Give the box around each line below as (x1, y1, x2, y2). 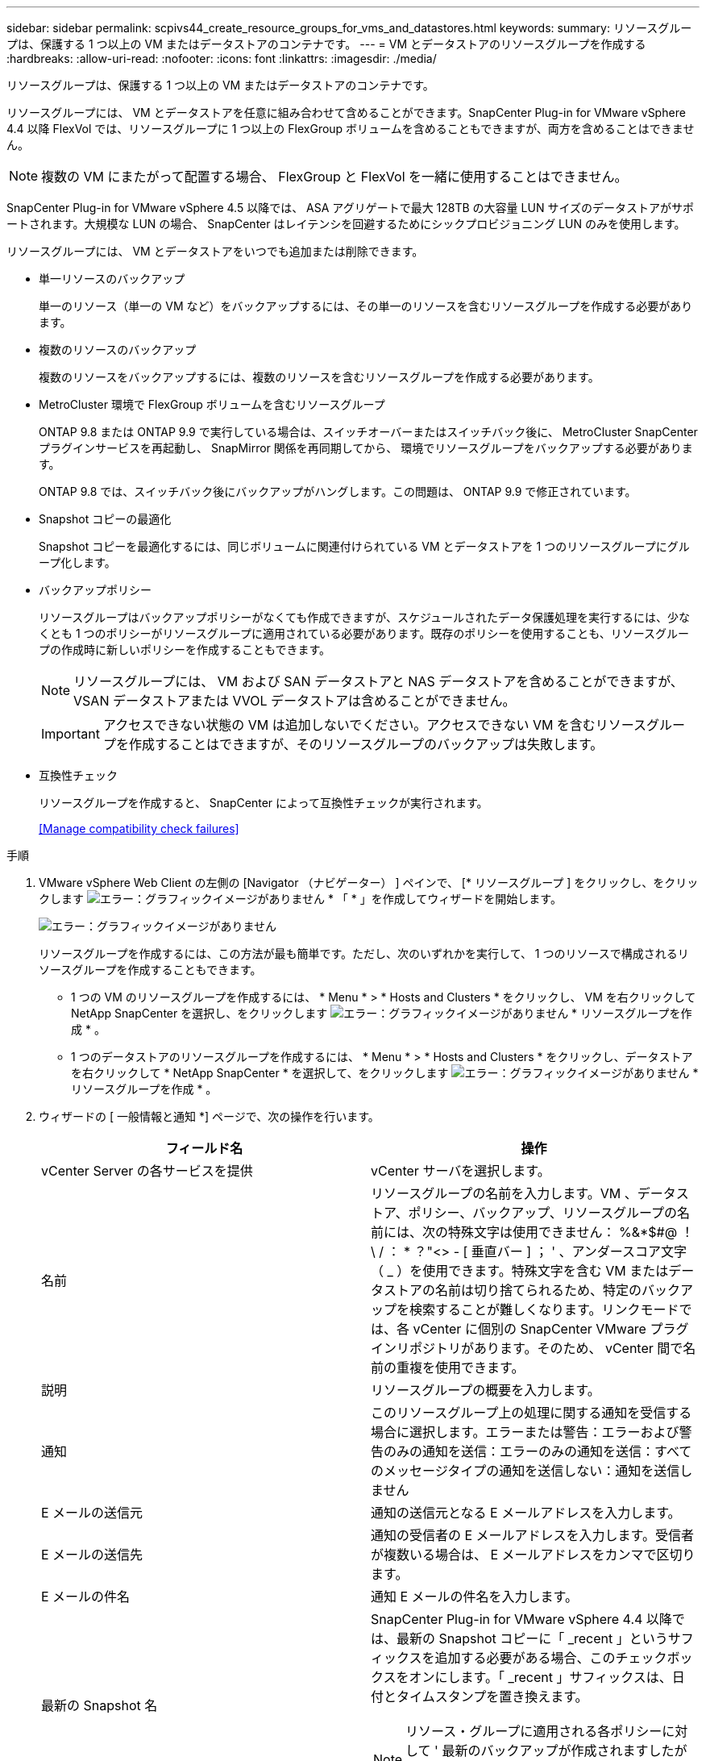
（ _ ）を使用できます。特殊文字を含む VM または (371, 1263, 669, 1279)
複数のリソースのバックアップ (39, 343, 197, 356)
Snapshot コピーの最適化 (39, 512, 172, 526)
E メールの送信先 (41, 1547, 143, 1563)
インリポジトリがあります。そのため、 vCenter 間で (371, 1340, 683, 1356)
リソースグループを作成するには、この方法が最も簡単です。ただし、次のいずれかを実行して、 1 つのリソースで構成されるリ (39, 947, 689, 960)
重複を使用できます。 (397, 1359, 525, 1376)
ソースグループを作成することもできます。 (39, 963, 262, 976)
